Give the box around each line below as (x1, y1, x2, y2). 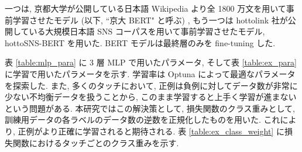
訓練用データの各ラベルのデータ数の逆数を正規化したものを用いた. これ (5, 113, 280, 126)
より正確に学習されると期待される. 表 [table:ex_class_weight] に (42, 125, 284, 137)
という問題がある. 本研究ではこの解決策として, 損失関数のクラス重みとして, (5, 102, 295, 114)
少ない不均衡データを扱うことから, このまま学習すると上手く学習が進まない (5, 91, 297, 103)
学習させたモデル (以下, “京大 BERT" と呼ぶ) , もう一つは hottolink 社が (12, 13, 288, 26)
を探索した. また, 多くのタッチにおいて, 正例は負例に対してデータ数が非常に (5, 79, 298, 91)
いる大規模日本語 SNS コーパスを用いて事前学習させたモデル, (29, 25, 265, 37)
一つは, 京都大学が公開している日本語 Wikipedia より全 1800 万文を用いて (5, 2, 286, 14)
